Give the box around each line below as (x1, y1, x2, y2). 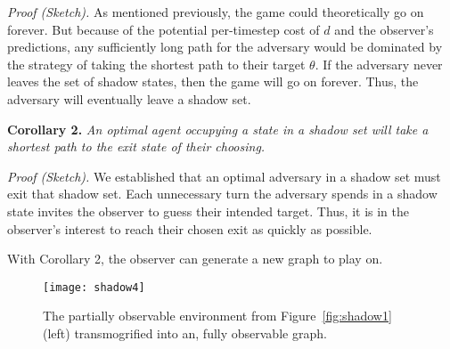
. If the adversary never (315, 54, 443, 73)
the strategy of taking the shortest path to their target (7, 54, 306, 73)
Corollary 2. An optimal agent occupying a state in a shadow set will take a (7, 119, 429, 138)
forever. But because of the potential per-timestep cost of (7, 20, 320, 38)
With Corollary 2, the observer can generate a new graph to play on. (7, 249, 383, 268)
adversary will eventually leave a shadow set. (7, 89, 251, 108)
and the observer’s (334, 20, 434, 38)
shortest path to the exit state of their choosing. (7, 137, 266, 156)
